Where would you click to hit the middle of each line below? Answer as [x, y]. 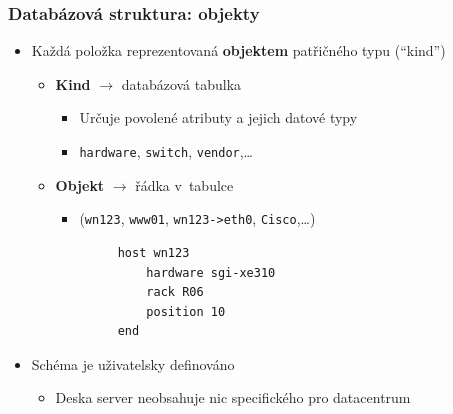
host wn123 [153, 252]
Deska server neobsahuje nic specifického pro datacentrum [233, 397]
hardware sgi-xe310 [211, 272]
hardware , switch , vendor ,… [166, 151]
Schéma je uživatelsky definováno [133, 363]
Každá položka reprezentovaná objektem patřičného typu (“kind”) [238, 50]
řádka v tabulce [184, 184]
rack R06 [175, 292]
